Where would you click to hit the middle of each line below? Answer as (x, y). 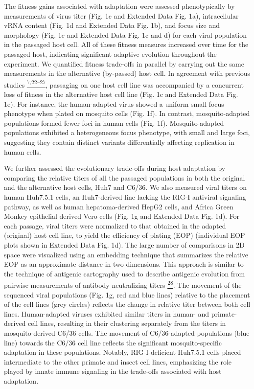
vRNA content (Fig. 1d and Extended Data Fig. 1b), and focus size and (112, 25)
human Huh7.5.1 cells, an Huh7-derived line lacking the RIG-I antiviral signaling (125, 196)
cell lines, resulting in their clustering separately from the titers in (127, 323)
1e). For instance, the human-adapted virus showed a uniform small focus (114, 103)
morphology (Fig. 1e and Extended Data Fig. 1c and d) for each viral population (126, 34)
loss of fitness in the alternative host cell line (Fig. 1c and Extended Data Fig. (121, 94)
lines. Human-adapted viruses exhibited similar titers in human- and (106, 313)
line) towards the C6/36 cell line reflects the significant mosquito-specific (113, 342)
